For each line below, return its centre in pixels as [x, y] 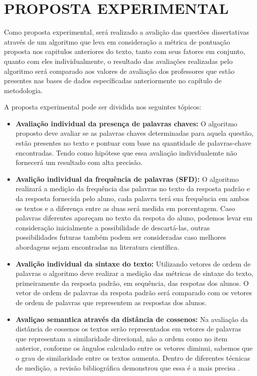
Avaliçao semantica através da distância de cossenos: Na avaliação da [132, 319]
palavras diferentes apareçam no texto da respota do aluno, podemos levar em [134, 218]
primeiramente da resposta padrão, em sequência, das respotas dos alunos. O [132, 283]
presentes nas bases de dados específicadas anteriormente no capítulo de [113, 81]
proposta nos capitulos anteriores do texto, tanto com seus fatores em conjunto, [125, 51]
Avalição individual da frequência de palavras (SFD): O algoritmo [127, 179]
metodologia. [24, 90]
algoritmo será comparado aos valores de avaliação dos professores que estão [119, 71]
